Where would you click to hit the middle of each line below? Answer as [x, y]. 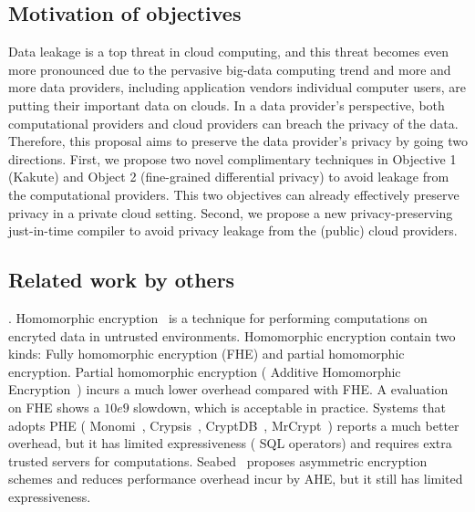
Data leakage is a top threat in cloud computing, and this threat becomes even [229, 52]
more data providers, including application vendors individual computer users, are [237, 87]
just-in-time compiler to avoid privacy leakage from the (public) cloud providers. [233, 230]
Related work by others [122, 280]
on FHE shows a [54, 407]
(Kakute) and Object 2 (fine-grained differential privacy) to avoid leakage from [229, 177]
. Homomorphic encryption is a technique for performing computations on [218, 317]
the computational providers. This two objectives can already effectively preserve [234, 194]
